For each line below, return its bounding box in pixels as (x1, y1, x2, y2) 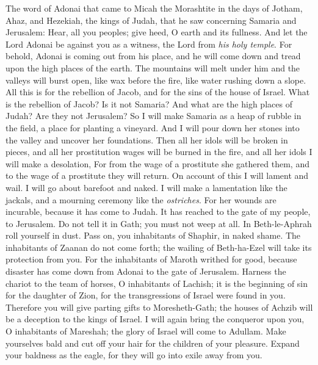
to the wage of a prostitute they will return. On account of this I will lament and (5, 169, 309, 182)
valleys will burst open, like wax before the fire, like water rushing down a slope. (5, 73, 306, 86)
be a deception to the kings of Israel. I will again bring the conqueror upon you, (5, 313, 305, 325)
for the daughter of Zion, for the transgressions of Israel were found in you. (5, 289, 286, 302)
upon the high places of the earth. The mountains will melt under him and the (5, 61, 300, 74)
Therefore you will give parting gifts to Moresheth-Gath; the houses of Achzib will (5, 300, 313, 313)
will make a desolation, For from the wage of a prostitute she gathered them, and (5, 157, 309, 170)
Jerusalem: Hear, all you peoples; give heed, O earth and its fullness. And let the (5, 26, 308, 38)
